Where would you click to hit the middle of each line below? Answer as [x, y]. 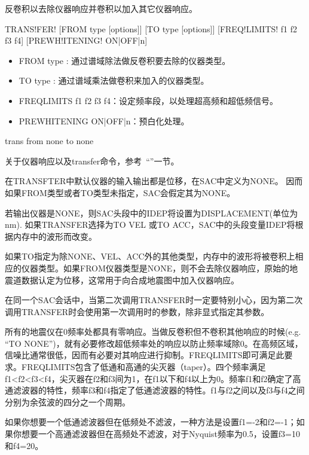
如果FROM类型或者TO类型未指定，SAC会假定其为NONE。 [120, 192]
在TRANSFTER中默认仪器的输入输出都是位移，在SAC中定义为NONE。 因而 [154, 181]
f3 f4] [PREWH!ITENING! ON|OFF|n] [76, 40]
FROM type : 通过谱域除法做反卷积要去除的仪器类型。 [125, 60]
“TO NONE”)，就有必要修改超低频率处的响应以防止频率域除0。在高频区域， [154, 343]
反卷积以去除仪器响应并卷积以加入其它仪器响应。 [101, 8]
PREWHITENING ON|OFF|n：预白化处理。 [104, 120]
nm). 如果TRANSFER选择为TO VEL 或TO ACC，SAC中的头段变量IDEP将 [150, 225]
